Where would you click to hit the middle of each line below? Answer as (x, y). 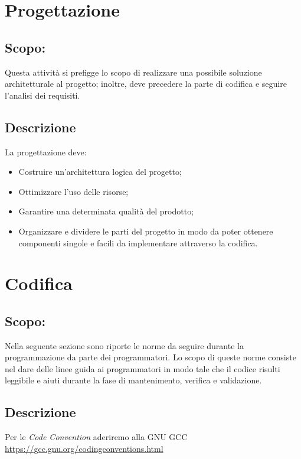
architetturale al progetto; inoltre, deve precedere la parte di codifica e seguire (146, 84)
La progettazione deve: (46, 152)
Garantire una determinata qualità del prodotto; (106, 211)
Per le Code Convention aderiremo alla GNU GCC (96, 437)
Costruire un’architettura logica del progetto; (100, 172)
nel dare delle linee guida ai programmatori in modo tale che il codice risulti (143, 368)
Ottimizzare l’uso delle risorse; (73, 191)
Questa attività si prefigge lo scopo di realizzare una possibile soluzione (133, 72)
